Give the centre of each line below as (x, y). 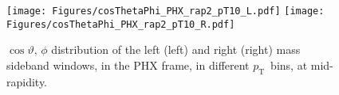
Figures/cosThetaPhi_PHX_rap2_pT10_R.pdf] (121, 24)
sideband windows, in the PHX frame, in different (128, 65)
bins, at (289, 65)
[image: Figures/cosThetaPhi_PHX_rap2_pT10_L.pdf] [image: (166, 11)
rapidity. (27, 81)
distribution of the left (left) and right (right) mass (176, 49)
